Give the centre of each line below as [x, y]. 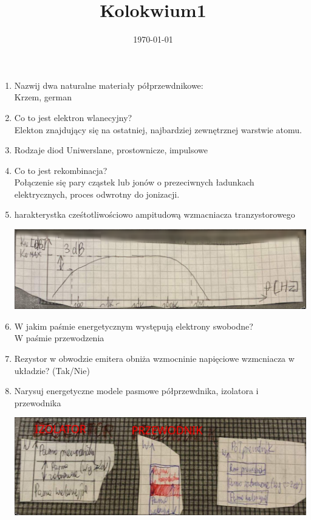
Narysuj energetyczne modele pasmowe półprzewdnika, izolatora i [136, 391]
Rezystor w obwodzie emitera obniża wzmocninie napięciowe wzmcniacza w [154, 359]
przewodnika [38, 402]
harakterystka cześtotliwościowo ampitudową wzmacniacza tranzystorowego [155, 214]
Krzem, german [43, 97]
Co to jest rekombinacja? [61, 170]
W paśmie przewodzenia [59, 338]
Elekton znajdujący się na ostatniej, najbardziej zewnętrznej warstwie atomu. [158, 129]
